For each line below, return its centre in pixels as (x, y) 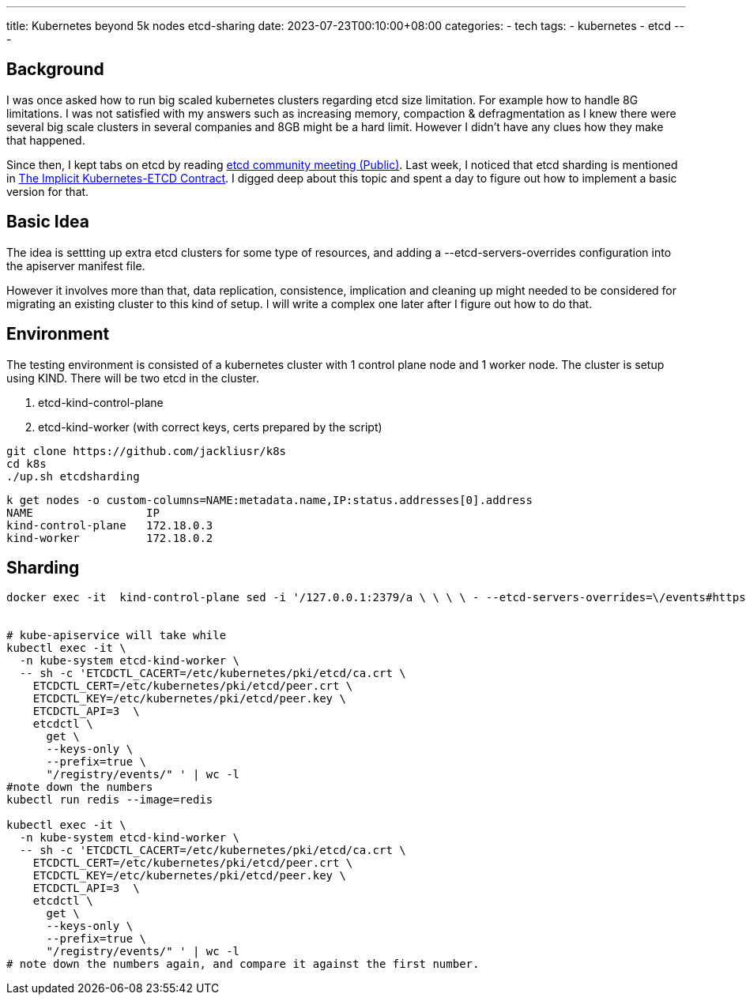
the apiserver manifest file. (76, 265)
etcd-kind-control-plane (101, 402)
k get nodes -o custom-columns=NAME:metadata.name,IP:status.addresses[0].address (269, 500)
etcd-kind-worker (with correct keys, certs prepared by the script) (210, 427)
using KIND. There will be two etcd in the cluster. (133, 378)
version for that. (48, 191)
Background (55, 70)
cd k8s (26, 463)
